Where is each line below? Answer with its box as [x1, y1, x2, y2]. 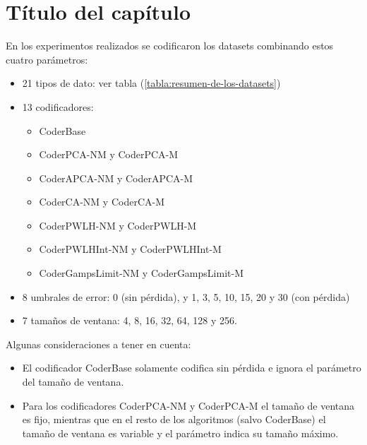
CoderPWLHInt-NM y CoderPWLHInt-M [39, 242, 222, 256]
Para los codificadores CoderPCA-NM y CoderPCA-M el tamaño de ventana [22, 398, 355, 413]
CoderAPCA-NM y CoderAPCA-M [39, 170, 193, 185]
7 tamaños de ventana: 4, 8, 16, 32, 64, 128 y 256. [22, 313, 237, 328]
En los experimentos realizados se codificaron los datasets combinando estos [6, 38, 334, 53]
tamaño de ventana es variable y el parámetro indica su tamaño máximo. [22, 425, 339, 440]
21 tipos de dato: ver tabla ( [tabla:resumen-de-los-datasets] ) [22, 76, 281, 90]
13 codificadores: [22, 99, 94, 114]
